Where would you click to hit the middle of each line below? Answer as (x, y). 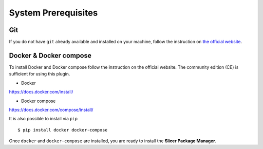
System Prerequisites (53, 13)
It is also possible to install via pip (43, 119)
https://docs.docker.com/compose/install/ (51, 110)
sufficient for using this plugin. (39, 74)
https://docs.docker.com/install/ (41, 92)
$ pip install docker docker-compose (63, 130)
